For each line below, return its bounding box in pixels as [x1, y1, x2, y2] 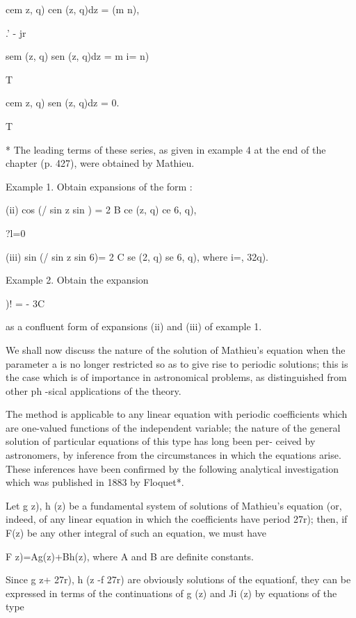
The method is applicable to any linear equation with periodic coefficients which [6, 407, 348, 421]
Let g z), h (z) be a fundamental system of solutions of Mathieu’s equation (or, [6, 498, 342, 512]
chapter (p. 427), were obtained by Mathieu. [6, 156, 195, 170]
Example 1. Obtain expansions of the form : [6, 179, 193, 193]
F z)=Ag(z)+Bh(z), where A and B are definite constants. [6, 548, 254, 563]
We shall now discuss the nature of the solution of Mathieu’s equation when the [6, 342, 346, 357]
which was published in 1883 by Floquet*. [6, 475, 184, 489]
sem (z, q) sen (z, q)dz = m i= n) [6, 49, 149, 63]
